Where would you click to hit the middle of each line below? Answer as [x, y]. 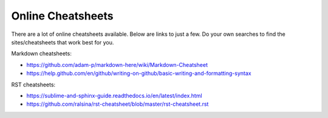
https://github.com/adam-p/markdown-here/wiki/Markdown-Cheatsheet [117, 64]
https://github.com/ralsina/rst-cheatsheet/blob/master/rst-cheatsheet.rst [118, 104]
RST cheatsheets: [33, 85]
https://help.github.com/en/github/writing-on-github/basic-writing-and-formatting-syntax [139, 74]
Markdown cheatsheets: [42, 54]
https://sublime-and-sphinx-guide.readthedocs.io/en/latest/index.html [114, 95]
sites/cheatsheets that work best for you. [63, 42]
